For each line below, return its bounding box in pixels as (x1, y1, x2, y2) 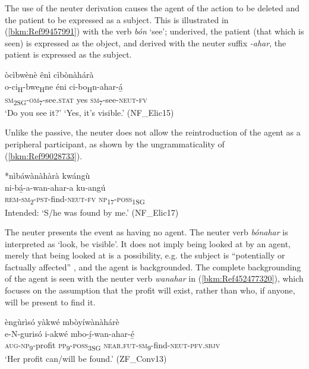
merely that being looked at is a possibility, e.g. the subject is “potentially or (5, 249, 285, 261)
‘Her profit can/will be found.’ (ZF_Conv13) (5, 352, 167, 364)
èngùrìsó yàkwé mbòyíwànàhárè (5, 316, 119, 328)
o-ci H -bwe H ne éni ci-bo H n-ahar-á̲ (5, 80, 123, 94)
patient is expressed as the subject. (5, 48, 132, 61)
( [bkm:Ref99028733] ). (5, 149, 83, 162)
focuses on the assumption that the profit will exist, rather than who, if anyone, (5, 284, 295, 297)
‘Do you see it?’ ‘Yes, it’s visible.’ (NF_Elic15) (5, 106, 174, 118)
